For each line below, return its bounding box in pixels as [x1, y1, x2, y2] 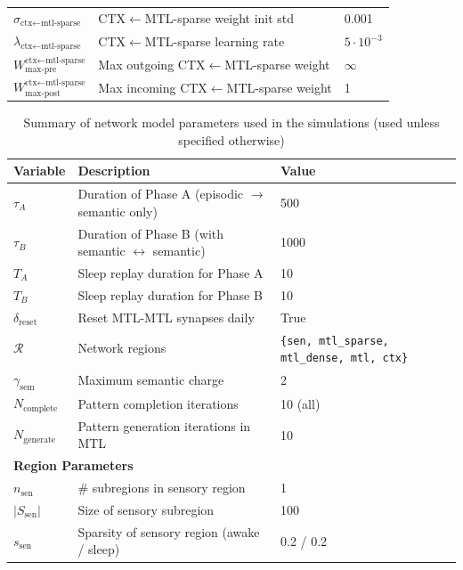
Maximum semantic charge [77, 370, 224, 389]
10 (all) [280, 394, 321, 412]
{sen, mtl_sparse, [280, 334, 389, 347]
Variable [13, 161, 66, 180]
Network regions [77, 338, 167, 357]
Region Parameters [13, 456, 134, 475]
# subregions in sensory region [77, 478, 246, 497]
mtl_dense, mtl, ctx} [280, 352, 409, 365]
